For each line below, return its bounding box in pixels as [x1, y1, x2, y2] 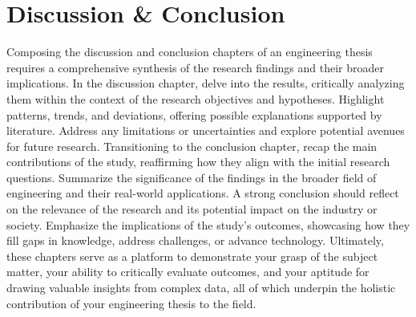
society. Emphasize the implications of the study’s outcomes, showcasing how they [6, 216, 410, 233]
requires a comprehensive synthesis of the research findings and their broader [6, 59, 385, 75]
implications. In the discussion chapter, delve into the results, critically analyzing [6, 75, 405, 91]
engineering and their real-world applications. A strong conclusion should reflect [6, 185, 399, 201]
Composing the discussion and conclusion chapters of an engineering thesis [6, 43, 373, 60]
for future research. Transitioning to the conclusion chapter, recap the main [6, 137, 378, 154]
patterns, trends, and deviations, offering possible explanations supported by [6, 106, 382, 123]
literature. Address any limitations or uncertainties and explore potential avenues [6, 122, 405, 139]
